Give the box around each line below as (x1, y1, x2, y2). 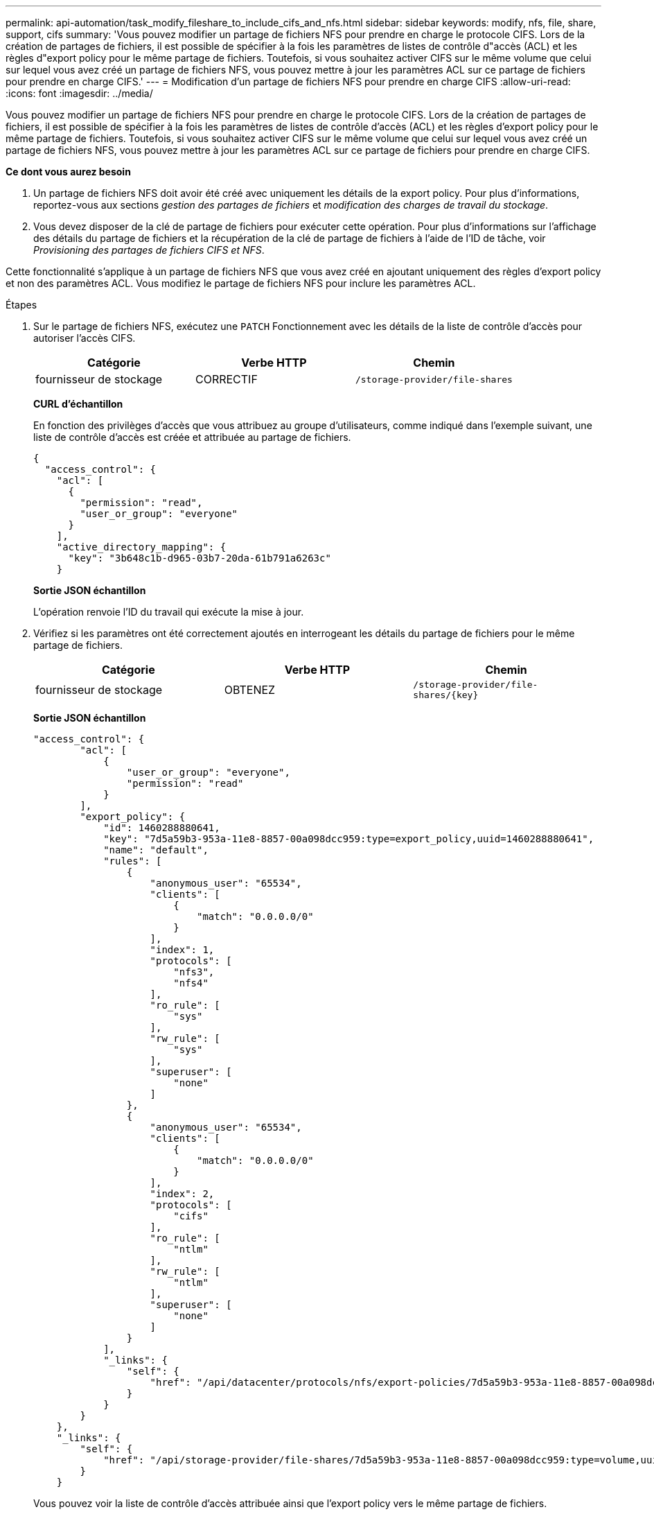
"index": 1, (150, 944, 215, 955)
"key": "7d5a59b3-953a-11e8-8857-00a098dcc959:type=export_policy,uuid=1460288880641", (103, 833, 594, 844)
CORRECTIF (195, 372, 258, 386)
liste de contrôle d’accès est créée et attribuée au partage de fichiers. (33, 431, 351, 443)
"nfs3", (173, 966, 215, 977)
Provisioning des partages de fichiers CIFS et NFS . (33, 244, 265, 256)
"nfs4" (173, 977, 209, 989)
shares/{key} (413, 690, 479, 700)
